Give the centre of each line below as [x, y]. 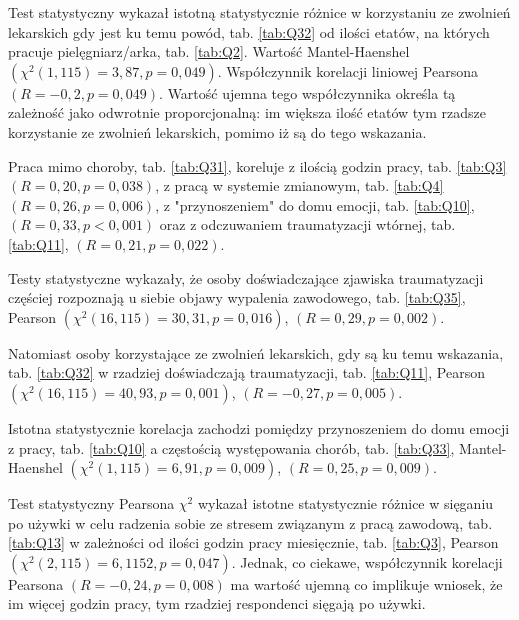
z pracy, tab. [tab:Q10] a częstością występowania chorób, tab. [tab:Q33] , [231, 447]
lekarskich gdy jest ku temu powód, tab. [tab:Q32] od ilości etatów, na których [249, 31]
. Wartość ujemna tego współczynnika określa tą [307, 92]
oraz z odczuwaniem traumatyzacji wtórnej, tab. [307, 224]
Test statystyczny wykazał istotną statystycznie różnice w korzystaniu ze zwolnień [259, 12]
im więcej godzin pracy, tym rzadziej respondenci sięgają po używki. [217, 603]
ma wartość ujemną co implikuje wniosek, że [366, 583]
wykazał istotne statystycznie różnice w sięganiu [345, 503]
